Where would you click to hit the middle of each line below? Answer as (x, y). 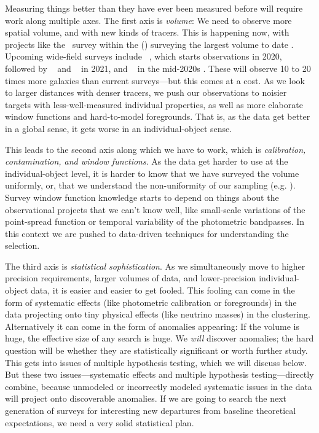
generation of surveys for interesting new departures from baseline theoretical (151, 410)
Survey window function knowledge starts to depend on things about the (142, 197)
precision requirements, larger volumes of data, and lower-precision (131, 278)
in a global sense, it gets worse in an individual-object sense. (119, 128)
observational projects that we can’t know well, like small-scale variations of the (155, 209)
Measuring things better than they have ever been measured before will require (154, 8)
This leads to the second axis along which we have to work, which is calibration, (156, 149)
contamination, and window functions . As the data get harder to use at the (147, 161)
